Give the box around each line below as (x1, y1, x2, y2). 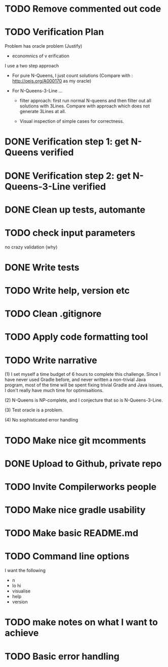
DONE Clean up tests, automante (5, 204, 146, 216)
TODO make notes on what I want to (5, 617, 158, 628)
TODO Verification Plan (5, 26, 104, 38)
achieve (5, 627, 39, 639)
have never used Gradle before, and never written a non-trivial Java (5, 376, 146, 383)
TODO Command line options (5, 551, 130, 562)
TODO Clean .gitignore (5, 308, 102, 320)
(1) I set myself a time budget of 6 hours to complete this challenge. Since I (5, 371, 161, 377)
